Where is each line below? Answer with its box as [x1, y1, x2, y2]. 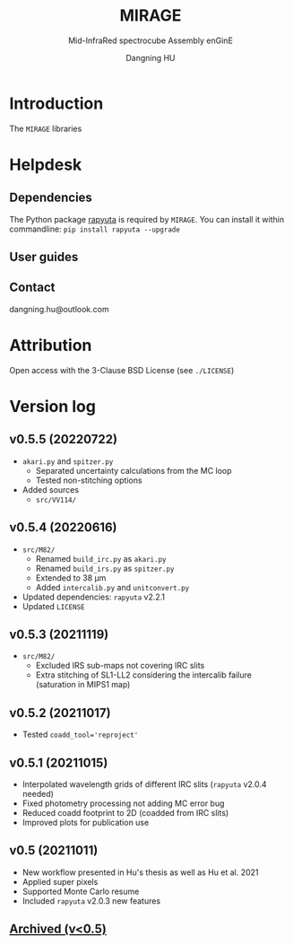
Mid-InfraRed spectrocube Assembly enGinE [68, 35, 233, 46]
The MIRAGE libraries [9, 123, 82, 134]
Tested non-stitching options [35, 475, 142, 486]
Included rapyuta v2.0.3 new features [22, 895, 161, 906]
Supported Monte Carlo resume [22, 886, 140, 897]
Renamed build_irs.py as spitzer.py [35, 563, 175, 573]
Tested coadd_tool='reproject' [22, 729, 139, 740]
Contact [9, 280, 56, 295]
